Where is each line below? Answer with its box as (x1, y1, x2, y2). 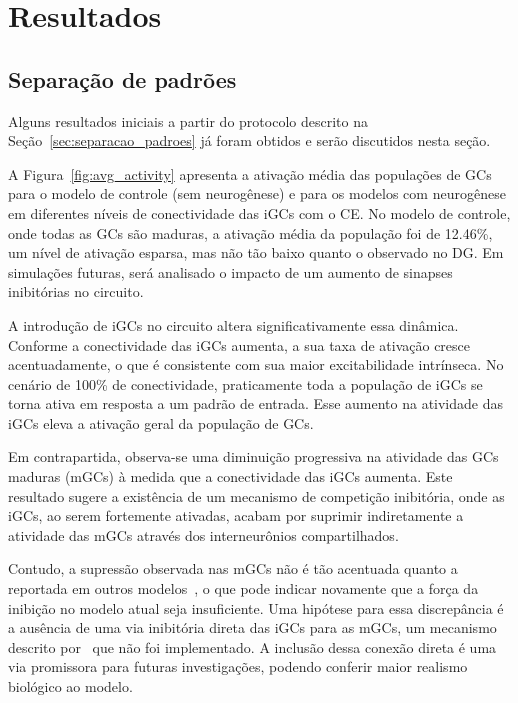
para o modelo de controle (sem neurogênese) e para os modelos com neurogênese (8, 183, 506, 204)
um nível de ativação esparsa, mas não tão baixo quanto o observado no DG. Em (8, 242, 504, 263)
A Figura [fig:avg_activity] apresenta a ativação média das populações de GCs (8, 163, 492, 184)
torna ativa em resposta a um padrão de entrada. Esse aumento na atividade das (8, 393, 503, 414)
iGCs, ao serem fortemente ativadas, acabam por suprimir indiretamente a (8, 505, 464, 526)
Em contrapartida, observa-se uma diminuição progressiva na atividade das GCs (8, 446, 499, 467)
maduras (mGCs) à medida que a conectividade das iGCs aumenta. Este (8, 466, 453, 487)
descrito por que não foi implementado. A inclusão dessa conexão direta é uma (8, 636, 497, 657)
